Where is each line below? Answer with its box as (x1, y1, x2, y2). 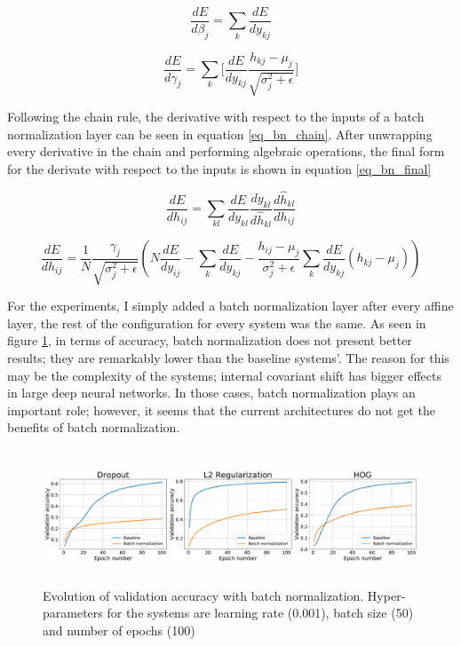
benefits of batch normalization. (7, 418, 180, 437)
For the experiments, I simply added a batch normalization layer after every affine (7, 296, 454, 315)
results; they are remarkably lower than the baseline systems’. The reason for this (7, 349, 449, 367)
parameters (43, 603, 103, 622)
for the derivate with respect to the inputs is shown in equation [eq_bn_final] (7, 159, 432, 177)
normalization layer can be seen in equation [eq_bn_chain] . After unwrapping (7, 124, 433, 143)
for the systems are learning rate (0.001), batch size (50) (107, 603, 414, 622)
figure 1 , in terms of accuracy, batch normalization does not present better (7, 331, 412, 350)
